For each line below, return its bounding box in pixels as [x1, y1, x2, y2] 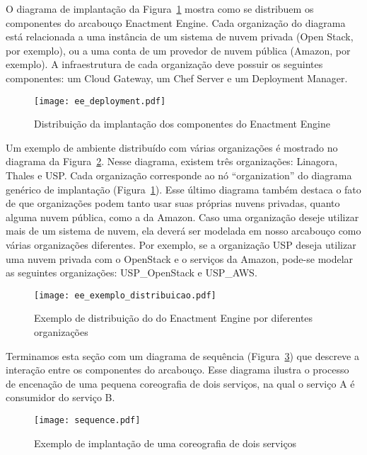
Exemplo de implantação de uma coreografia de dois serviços [34, 435, 297, 450]
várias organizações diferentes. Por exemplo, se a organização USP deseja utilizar [6, 237, 356, 252]
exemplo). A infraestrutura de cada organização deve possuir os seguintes [6, 57, 323, 72]
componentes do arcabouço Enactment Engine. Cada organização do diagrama [6, 15, 346, 30]
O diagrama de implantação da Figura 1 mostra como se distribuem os [6, 1, 314, 16]
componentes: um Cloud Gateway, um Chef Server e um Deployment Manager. [6, 70, 348, 85]
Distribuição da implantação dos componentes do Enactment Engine [34, 116, 330, 131]
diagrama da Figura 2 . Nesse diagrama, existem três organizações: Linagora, [6, 154, 338, 169]
